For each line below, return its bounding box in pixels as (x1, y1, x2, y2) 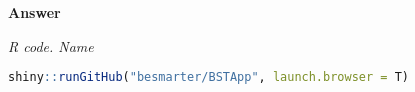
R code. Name (8, 35, 94, 56)
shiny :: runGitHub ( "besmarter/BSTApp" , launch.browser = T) (8, 70, 409, 85)
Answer (8, 2, 61, 22)
